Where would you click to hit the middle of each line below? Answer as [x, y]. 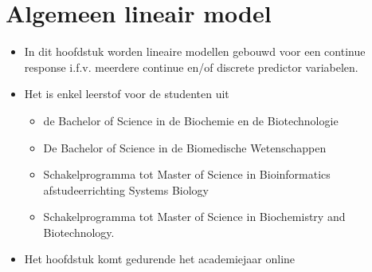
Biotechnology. [79, 232]
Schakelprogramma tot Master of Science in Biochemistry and [194, 217]
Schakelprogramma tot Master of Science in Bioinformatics [187, 174]
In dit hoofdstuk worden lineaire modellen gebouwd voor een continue [195, 51]
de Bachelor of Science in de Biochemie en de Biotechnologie [191, 120]
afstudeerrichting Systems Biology [126, 189]
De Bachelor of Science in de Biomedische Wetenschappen [185, 147]
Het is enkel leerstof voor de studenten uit [127, 94]
